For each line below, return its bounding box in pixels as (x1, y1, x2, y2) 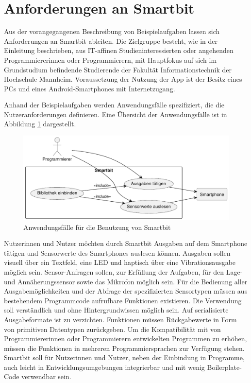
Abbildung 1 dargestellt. (4, 119, 76, 129)
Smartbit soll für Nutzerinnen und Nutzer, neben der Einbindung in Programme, (4, 352, 245, 363)
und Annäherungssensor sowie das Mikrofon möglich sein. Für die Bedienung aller (4, 276, 248, 286)
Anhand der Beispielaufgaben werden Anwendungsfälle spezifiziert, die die (4, 100, 225, 110)
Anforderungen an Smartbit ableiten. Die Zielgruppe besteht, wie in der (4, 35, 218, 46)
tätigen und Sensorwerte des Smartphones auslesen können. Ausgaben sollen (4, 247, 231, 258)
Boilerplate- (207, 362, 242, 372)
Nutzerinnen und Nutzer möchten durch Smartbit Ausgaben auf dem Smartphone (4, 238, 248, 248)
